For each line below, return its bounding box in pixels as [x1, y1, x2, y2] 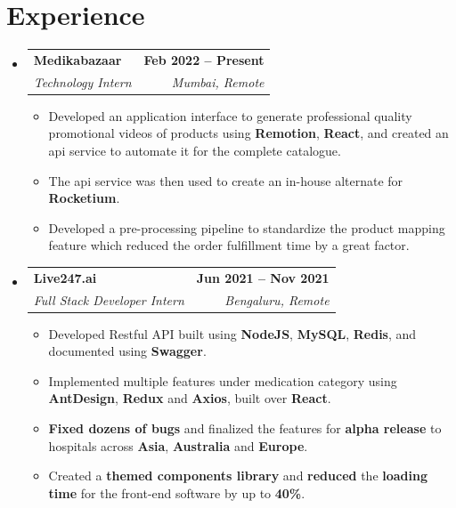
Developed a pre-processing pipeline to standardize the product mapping [48, 218, 445, 237]
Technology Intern [33, 72, 132, 91]
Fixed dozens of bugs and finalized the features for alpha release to [48, 419, 442, 438]
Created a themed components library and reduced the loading [48, 466, 428, 485]
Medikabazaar [33, 50, 122, 69]
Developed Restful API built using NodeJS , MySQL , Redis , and [48, 324, 417, 343]
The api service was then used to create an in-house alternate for [48, 171, 403, 189]
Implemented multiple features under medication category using [48, 371, 397, 390]
